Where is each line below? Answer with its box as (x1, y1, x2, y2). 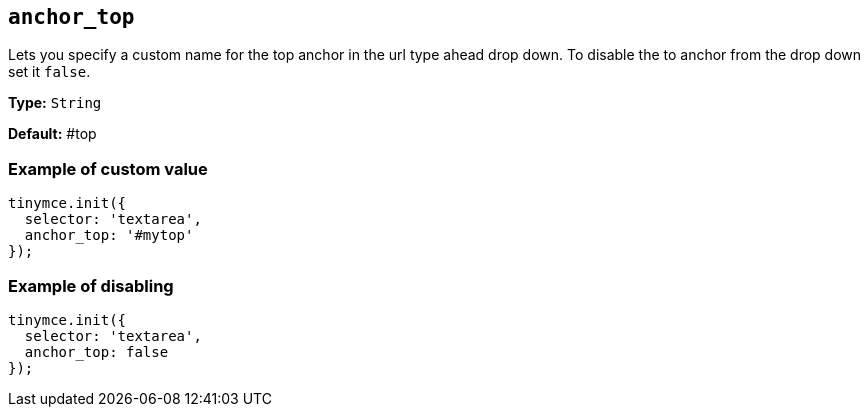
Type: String (8, 94, 102, 112)
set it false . (8, 63, 91, 81)
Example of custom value (8, 158, 208, 179)
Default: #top (8, 125, 97, 143)
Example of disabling (8, 275, 174, 296)
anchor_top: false (24, 343, 169, 360)
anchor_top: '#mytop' (24, 227, 194, 244)
